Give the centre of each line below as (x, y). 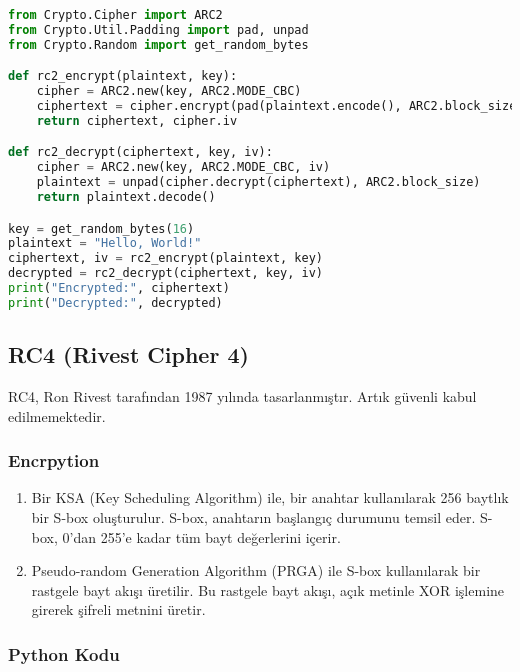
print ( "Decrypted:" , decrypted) (115, 302)
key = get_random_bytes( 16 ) (101, 228)
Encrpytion (54, 460)
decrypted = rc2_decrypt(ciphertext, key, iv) (166, 273)
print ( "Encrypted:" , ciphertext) (119, 288)
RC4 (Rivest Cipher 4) (128, 354)
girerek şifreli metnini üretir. (118, 609)
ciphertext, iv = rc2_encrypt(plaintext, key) (166, 258)
